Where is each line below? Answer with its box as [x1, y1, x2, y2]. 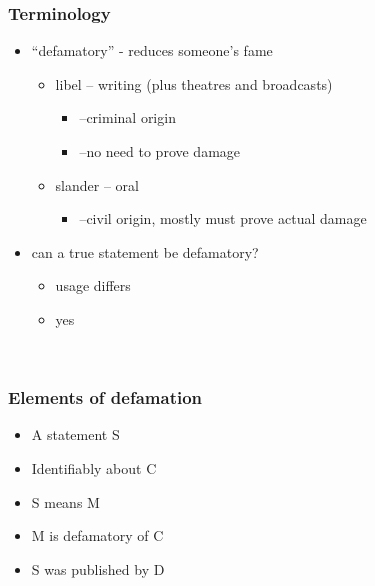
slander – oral [55, 174, 139, 195]
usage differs [55, 275, 131, 296]
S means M [31, 491, 100, 512]
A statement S [31, 424, 120, 445]
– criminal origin [79, 107, 176, 128]
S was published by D [31, 558, 165, 579]
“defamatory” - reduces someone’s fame [31, 40, 273, 61]
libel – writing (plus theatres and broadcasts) [55, 73, 333, 94]
